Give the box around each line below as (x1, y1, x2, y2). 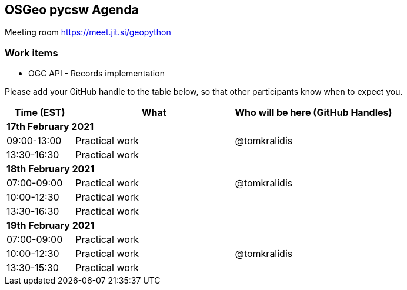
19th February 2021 (6, 219, 95, 232)
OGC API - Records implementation (28, 68, 165, 79)
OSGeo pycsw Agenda (5, 2, 139, 17)
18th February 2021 (6, 163, 95, 175)
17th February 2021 (6, 121, 94, 133)
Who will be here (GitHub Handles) (235, 106, 392, 119)
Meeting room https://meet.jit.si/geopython (5, 27, 171, 38)
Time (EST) (14, 106, 65, 119)
